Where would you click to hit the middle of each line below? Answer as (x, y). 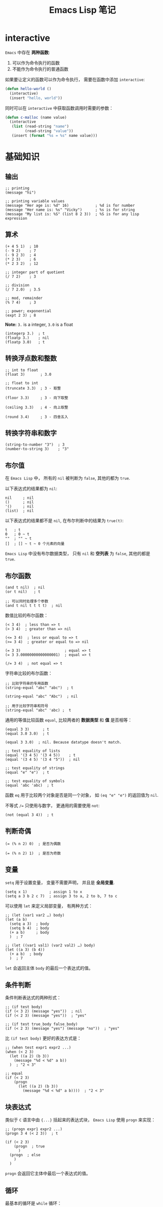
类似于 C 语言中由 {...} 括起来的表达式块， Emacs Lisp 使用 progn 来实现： (80, 1120)
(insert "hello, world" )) (36, 98)
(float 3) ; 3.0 (28, 374)
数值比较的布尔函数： (27, 615)
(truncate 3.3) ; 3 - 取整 (33, 388)
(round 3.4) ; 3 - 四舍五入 (37, 417)
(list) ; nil (20, 511)
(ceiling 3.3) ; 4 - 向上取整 (37, 407)
